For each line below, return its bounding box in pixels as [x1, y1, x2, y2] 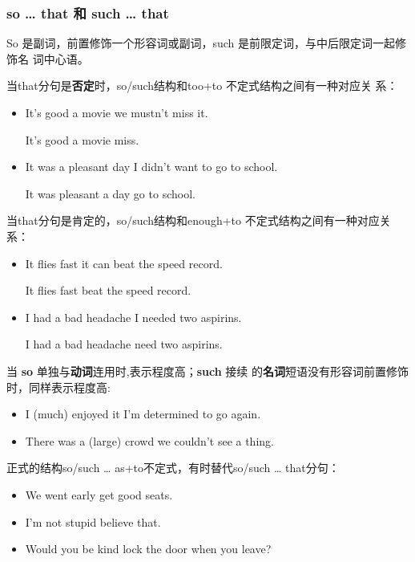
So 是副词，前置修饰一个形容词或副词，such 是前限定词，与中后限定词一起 [6, 35, 396, 51]
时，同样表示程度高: [6, 378, 111, 395]
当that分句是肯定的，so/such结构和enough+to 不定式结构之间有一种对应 [6, 212, 380, 229]
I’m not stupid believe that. [25, 513, 161, 530]
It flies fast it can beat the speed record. [25, 255, 223, 271]
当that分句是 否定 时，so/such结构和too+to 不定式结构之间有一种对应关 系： [6, 77, 398, 94]
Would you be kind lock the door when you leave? [25, 540, 272, 557]
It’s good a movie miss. [25, 131, 139, 148]
